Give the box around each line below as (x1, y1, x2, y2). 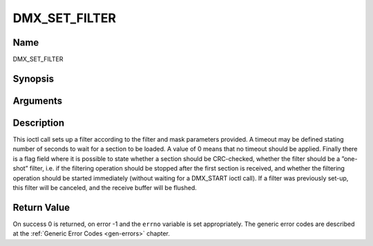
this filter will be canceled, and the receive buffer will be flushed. (12, 183, 197, 191)
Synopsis (12, 73, 55, 84)
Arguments (12, 95, 63, 106)
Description (12, 117, 65, 129)
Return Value (12, 201, 70, 214)
